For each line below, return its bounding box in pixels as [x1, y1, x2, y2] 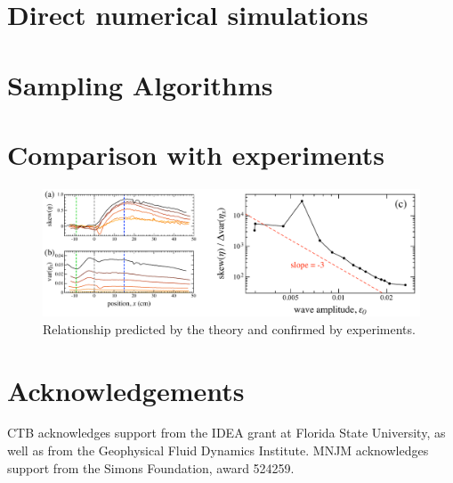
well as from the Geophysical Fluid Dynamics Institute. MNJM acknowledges [7, 441, 429, 460]
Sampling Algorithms [7, 66, 273, 102]
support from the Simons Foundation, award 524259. [7, 458, 295, 477]
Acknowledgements [7, 372, 245, 408]
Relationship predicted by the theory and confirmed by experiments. [43, 319, 416, 338]
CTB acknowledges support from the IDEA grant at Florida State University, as [7, 423, 446, 442]
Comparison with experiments [7, 135, 385, 172]
